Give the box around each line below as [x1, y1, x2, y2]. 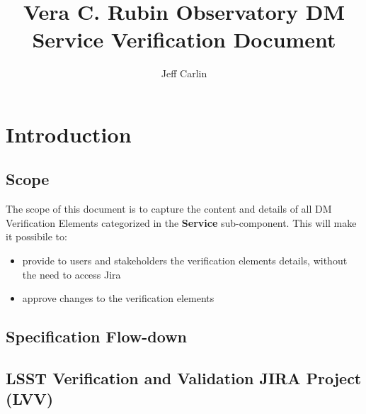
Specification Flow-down [6, 325, 188, 347]
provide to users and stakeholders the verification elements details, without [22, 253, 348, 268]
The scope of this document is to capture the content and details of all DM [6, 201, 332, 216]
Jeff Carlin [161, 66, 207, 81]
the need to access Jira [22, 267, 121, 281]
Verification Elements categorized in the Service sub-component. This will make [6, 215, 357, 230]
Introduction [6, 119, 132, 148]
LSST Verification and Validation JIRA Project [6, 367, 362, 389]
